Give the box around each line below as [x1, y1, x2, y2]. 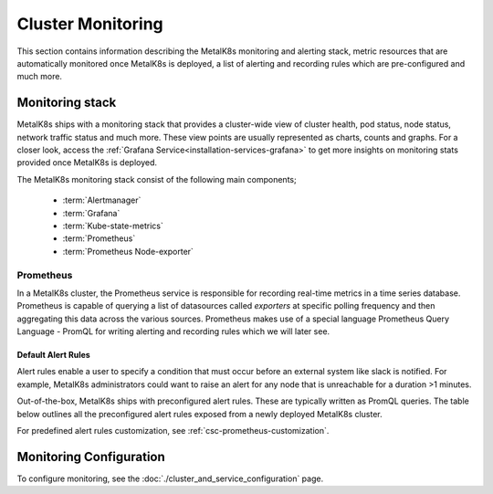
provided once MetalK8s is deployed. [16, 157, 157, 168]
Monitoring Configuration [16, 448, 166, 465]
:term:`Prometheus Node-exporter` [62, 246, 194, 257]
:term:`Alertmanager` [62, 194, 142, 205]
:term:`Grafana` [62, 207, 121, 218]
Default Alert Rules [16, 350, 90, 361]
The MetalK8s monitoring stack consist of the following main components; [16, 173, 297, 184]
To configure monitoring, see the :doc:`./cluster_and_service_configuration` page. [16, 473, 324, 484]
